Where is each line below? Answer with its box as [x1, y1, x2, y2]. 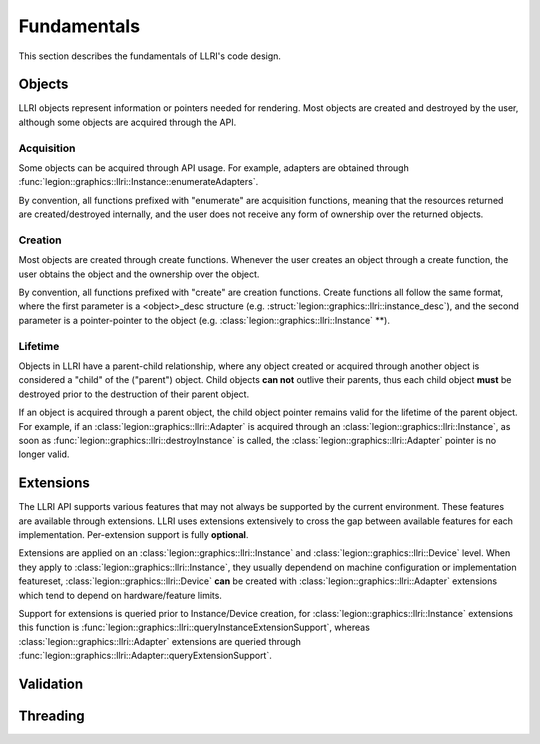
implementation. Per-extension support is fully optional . [18, 529, 249, 541]
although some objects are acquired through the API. [18, 116, 237, 128]
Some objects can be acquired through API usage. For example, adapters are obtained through [18, 161, 409, 174]
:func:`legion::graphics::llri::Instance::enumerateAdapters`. [18, 176, 259, 188]
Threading [18, 707, 85, 724]
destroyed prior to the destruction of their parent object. [18, 388, 250, 400]
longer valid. [18, 448, 70, 460]
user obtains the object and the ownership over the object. [18, 268, 260, 280]
